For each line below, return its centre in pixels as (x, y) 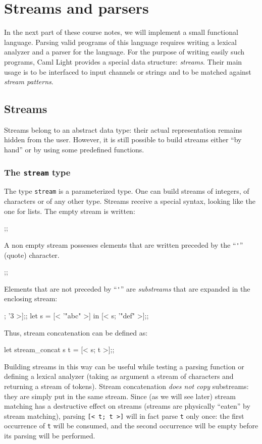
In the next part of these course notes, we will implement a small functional (121, 32)
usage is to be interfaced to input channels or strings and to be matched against (128, 71)
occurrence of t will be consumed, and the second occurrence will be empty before (131, 426)
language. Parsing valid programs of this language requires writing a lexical (120, 42)
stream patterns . (29, 81)
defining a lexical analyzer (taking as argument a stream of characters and (119, 376)
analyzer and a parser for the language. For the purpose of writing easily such (124, 52)
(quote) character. (32, 255)
